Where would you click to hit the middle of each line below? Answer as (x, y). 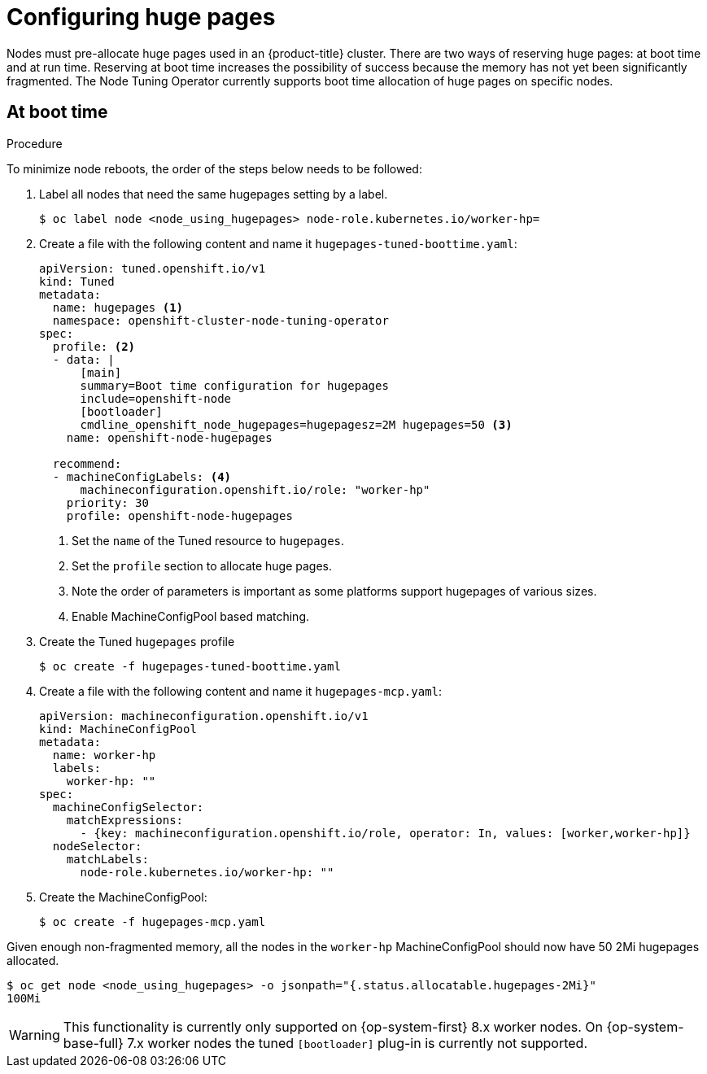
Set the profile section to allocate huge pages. (202, 565)
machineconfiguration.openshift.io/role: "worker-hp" (255, 489)
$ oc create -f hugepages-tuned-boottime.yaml (190, 666)
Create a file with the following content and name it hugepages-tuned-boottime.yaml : (278, 243)
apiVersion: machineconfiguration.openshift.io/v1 (204, 716)
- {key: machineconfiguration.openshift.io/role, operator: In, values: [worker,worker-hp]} (385, 833)
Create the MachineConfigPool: (123, 897)
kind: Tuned (77, 281)
